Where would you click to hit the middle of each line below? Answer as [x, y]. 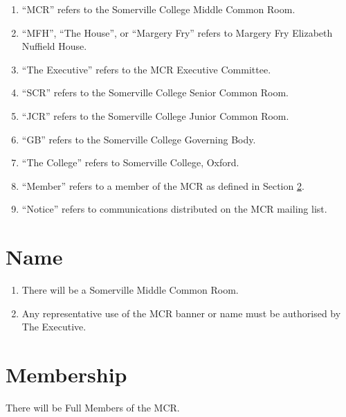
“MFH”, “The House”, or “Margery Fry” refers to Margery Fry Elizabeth [177, 32]
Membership [66, 374]
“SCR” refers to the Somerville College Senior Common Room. [155, 92]
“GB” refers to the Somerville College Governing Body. [139, 139]
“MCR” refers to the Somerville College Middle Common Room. [158, 9]
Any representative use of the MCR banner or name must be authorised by [181, 313]
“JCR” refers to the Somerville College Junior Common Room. [155, 115]
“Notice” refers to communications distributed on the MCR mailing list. [174, 209]
